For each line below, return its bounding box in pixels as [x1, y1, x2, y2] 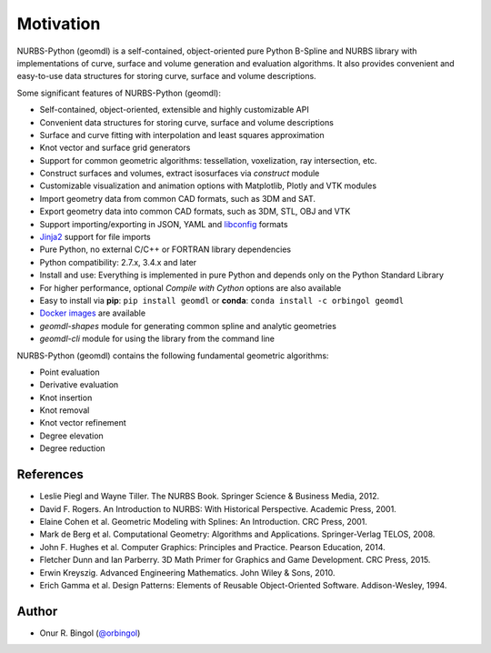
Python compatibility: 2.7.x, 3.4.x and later [39, 256, 197, 267]
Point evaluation [39, 367, 100, 377]
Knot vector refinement [39, 417, 126, 428]
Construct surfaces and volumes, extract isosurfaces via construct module [39, 168, 320, 179]
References [16, 467, 84, 482]
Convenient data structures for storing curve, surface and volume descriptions [39, 116, 334, 127]
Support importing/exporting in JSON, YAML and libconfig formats [39, 218, 288, 229]
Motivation [16, 14, 101, 34]
